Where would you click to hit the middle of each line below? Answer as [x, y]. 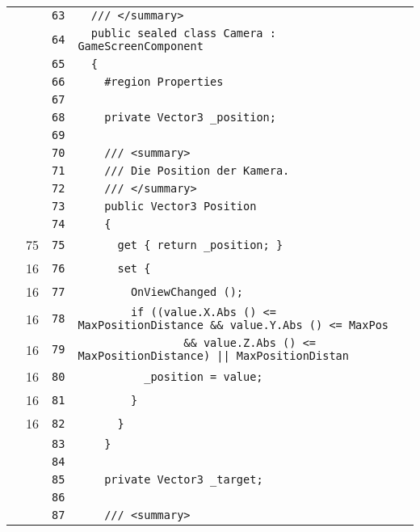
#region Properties [164, 82]
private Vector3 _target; [184, 479]
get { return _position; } [200, 245]
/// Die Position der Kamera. [197, 171]
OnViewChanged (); [187, 291]
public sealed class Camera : [183, 33]
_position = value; [204, 376]
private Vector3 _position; [190, 117]
